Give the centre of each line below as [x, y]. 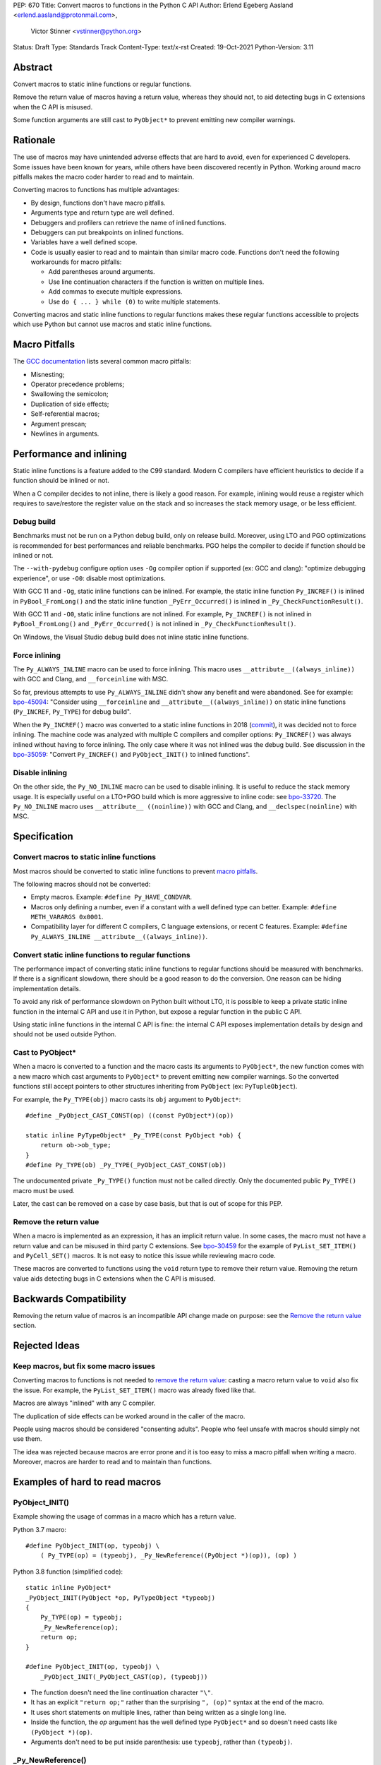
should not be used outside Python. [65, 1034]
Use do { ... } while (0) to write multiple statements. [134, 301]
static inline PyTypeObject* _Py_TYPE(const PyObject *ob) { [133, 1135]
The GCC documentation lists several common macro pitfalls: [102, 361]
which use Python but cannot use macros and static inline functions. [113, 324]
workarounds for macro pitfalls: [76, 262]
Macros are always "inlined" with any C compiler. [84, 1403]
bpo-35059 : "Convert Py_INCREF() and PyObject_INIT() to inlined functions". [132, 755]
